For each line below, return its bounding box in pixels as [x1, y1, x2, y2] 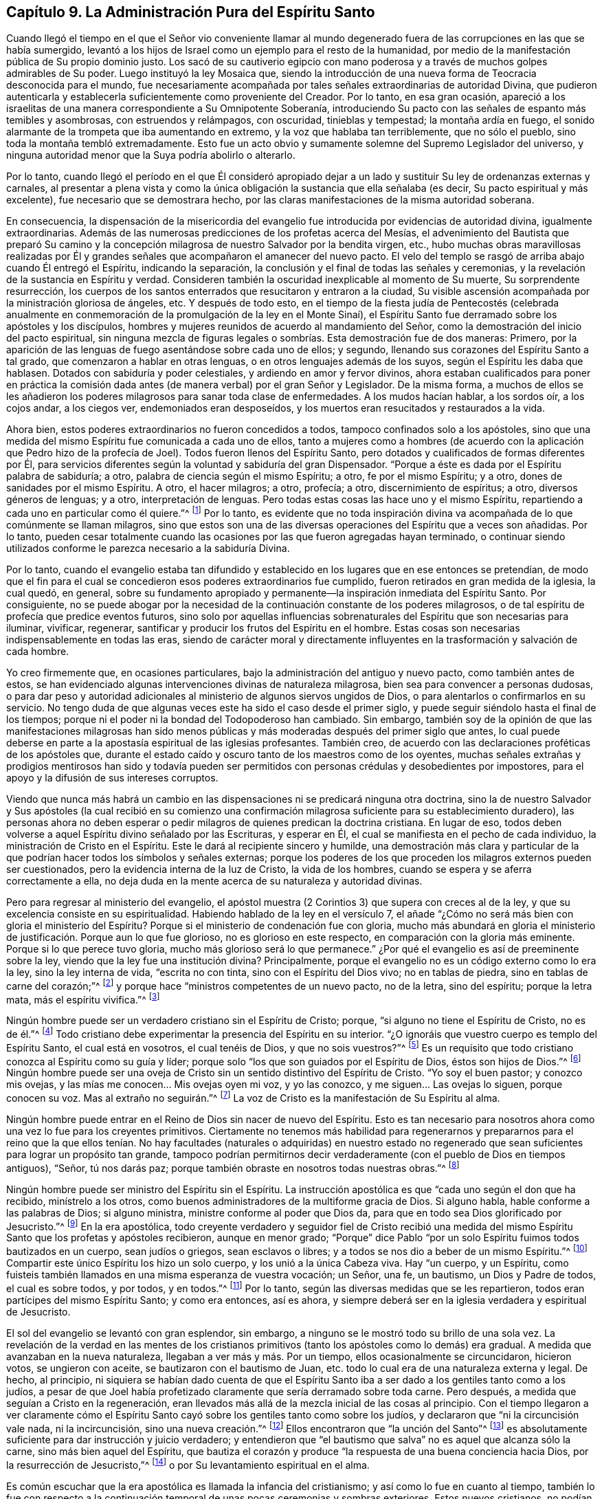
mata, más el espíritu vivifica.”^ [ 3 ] [6, 991, 160, 1006]
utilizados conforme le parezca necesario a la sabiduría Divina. [6, 542, 290, 555]
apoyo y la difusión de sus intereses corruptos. [6, 772, 219, 784]
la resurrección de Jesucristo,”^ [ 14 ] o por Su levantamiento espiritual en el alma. [6, 1457, 370, 1471]
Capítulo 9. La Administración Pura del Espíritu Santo [6, 3, 375, 21]
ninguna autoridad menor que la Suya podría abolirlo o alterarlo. [6, 149, 296, 162]
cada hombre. [6, 645, 69, 658]
